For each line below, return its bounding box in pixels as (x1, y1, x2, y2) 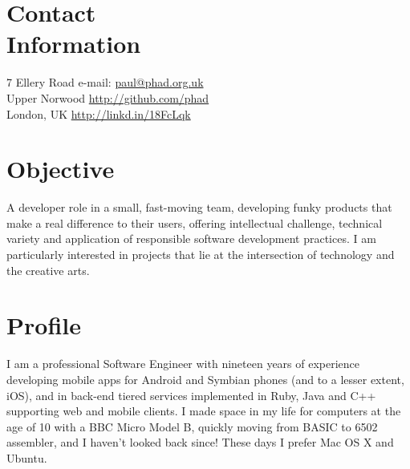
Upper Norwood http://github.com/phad (6, 89, 209, 106)
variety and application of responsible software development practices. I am (6, 230, 376, 247)
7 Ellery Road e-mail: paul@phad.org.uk (6, 74, 204, 91)
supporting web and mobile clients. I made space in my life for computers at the (6, 402, 401, 419)
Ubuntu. (6, 449, 47, 466)
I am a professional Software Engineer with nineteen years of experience (6, 355, 360, 372)
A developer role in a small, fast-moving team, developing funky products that (6, 199, 392, 216)
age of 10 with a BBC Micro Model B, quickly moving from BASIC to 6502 (6, 418, 378, 435)
